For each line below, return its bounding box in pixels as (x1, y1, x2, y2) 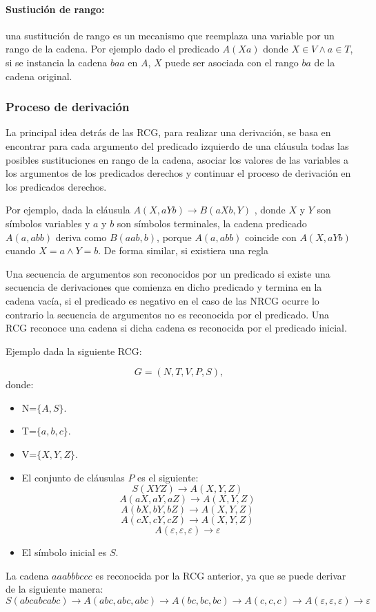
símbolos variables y (6, 216, 90, 230)
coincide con (245, 229, 297, 244)
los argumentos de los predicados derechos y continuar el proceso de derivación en (6, 166, 351, 180)
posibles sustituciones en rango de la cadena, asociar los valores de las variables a (6, 152, 349, 166)
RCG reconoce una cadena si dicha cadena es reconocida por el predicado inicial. (6, 321, 347, 335)
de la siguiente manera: (6, 582, 103, 596)
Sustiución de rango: (6, 1, 105, 16)
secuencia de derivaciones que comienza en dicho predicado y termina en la (6, 280, 322, 294)
